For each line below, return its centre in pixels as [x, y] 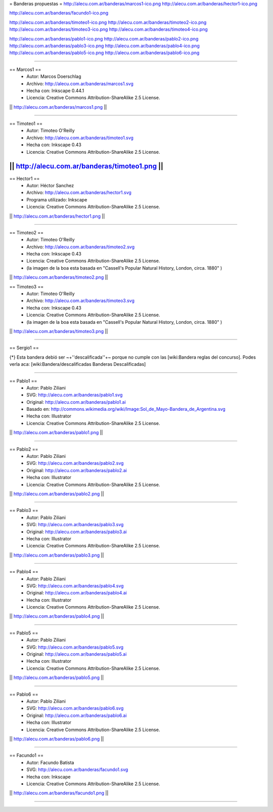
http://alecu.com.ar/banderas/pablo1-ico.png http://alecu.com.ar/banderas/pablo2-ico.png [104, 38]
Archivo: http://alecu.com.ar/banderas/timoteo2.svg [81, 247]
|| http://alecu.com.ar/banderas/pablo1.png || [56, 433]
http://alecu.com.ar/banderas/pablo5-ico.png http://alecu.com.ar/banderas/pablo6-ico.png [104, 53]
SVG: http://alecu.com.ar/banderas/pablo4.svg [75, 586]
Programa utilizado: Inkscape [57, 199]
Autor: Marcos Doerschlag [54, 76]
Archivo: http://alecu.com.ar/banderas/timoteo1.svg [80, 138]
